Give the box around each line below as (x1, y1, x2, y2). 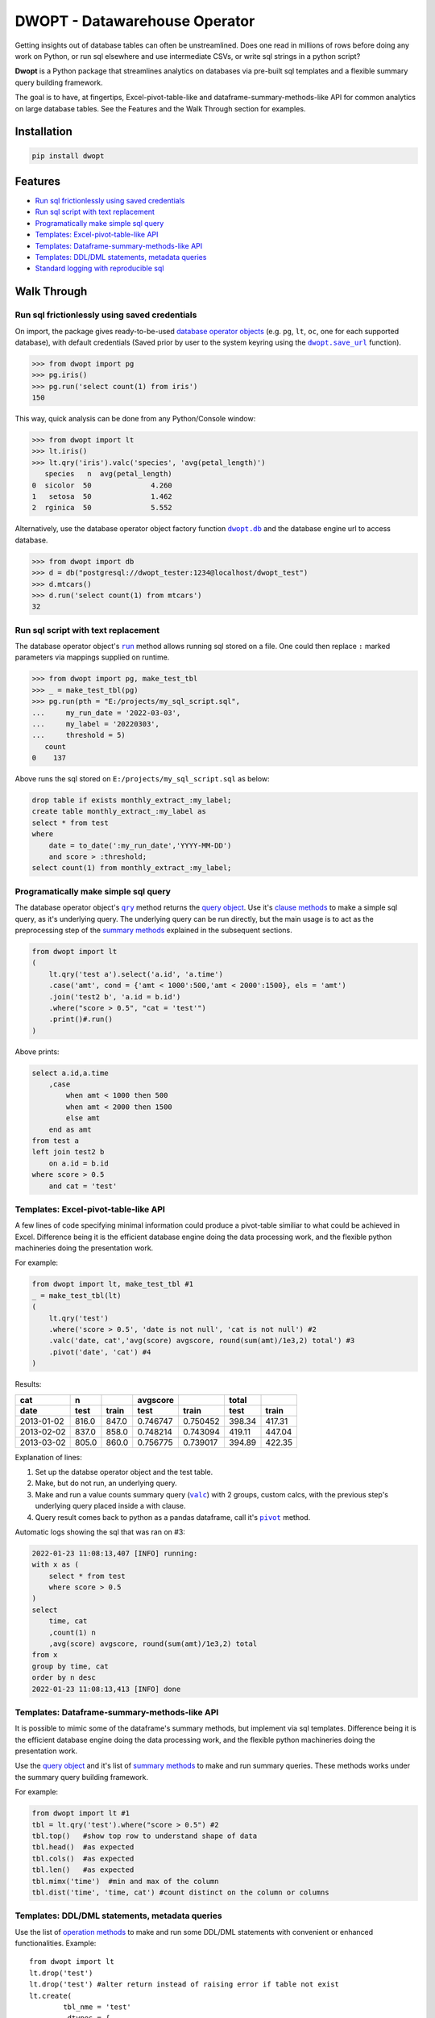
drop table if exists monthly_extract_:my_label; (31, 796, 232, 805)
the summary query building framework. (14, 1772, 149, 1781)
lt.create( (29, 1991, 72, 2000)
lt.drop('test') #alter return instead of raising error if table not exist (29, 1980, 340, 1989)
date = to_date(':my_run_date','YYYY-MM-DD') (48, 840, 232, 850)
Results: (14, 1380, 42, 1389)
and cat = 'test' (48, 1181, 118, 1191)
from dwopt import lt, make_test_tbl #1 (31, 1279, 193, 1289)
